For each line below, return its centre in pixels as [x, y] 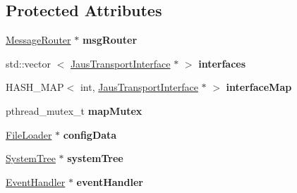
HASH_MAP [35, 87]
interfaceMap [259, 87]
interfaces [222, 63]
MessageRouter [38, 40]
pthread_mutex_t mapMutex [74, 110]
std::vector [28, 63]
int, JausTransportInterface [139, 87]
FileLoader [29, 134]
